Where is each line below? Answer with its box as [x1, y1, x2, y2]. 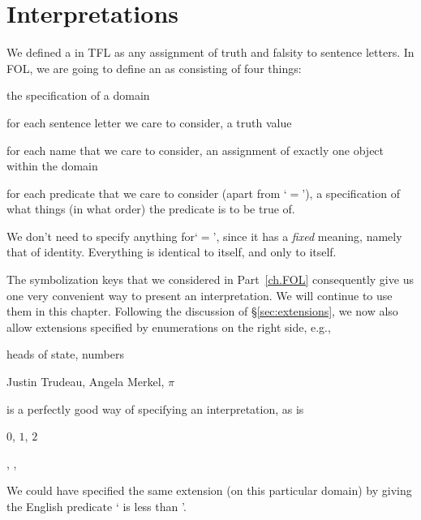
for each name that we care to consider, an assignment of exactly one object [6, 141, 384, 158]
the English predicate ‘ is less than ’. [6, 498, 187, 514]
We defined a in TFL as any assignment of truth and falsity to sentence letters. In [6, 44, 415, 61]
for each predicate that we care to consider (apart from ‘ [6, 184, 287, 201]
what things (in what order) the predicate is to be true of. [6, 200, 295, 217]
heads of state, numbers [6, 346, 124, 363]
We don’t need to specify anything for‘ [6, 227, 198, 244]
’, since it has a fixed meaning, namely [213, 227, 402, 244]
